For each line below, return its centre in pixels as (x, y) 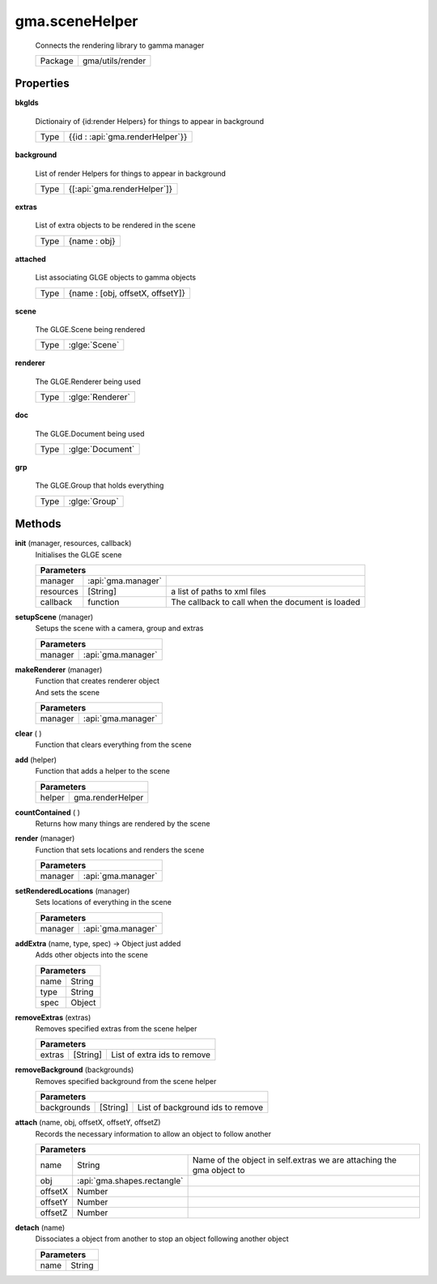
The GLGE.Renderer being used (88, 382)
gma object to (219, 1170)
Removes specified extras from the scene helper (116, 1029)
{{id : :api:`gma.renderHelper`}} (128, 137)
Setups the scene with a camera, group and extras (119, 629)
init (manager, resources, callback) (73, 544)
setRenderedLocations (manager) (72, 891)
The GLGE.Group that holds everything (100, 485)
